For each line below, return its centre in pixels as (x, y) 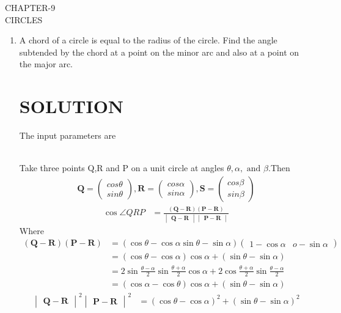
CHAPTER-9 (30, 7)
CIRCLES (24, 19)
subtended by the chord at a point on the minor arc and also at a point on (159, 52)
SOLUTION (71, 106)
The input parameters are (68, 135)
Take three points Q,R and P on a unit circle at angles (122, 168)
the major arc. (46, 64)
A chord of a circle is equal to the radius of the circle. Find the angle (148, 40)
